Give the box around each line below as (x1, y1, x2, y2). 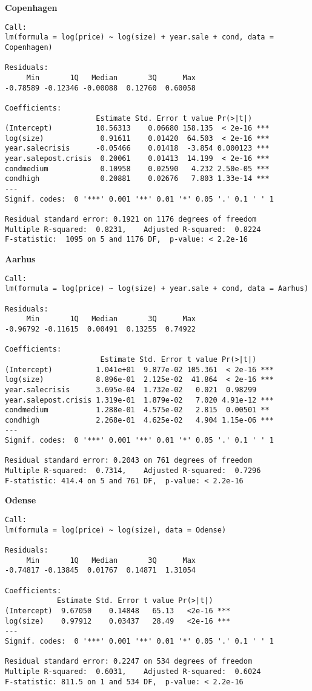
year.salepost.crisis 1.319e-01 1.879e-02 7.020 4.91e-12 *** (5, 395, 274, 404)
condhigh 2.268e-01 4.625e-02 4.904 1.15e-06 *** (5, 415, 274, 424)
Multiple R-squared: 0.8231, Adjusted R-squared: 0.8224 (5, 225, 261, 234)
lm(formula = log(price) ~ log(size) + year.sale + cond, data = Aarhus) (5, 284, 309, 293)
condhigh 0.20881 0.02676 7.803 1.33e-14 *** (5, 174, 270, 183)
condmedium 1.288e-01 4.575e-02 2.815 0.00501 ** (5, 406, 270, 415)
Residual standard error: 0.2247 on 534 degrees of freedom (5, 657, 253, 666)
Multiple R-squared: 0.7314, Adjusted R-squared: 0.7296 (5, 466, 261, 475)
